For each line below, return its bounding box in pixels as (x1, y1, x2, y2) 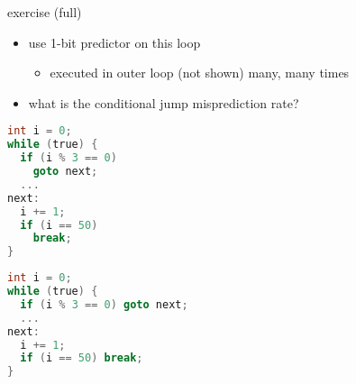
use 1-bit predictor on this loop (28, 32, 201, 51)
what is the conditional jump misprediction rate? (28, 93, 299, 112)
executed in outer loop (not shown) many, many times (50, 63, 350, 82)
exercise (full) (7, 3, 82, 21)
